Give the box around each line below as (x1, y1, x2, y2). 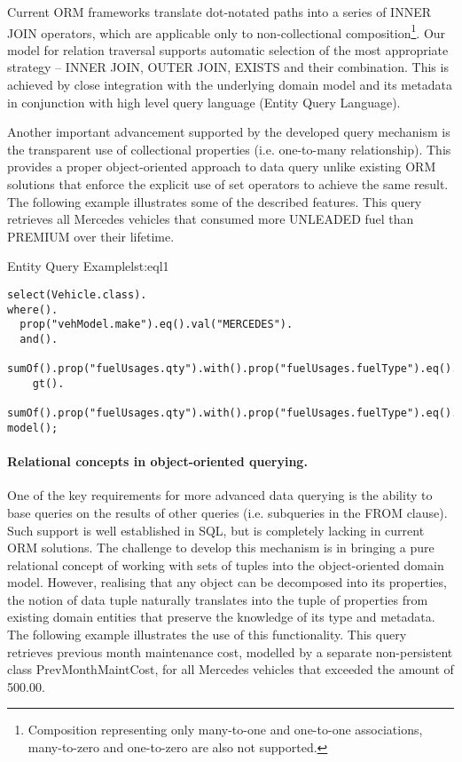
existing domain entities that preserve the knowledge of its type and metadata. (7, 607, 435, 626)
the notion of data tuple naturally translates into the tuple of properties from (7, 590, 428, 608)
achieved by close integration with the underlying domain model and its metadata (7, 75, 452, 94)
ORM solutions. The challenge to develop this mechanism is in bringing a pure (7, 538, 435, 557)
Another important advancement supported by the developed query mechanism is (7, 123, 450, 141)
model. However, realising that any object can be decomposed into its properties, (7, 573, 447, 591)
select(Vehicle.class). (7, 288, 147, 301)
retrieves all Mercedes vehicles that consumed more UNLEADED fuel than (7, 210, 414, 228)
